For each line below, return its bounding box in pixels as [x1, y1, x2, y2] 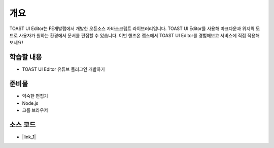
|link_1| [22, 134, 36, 140]
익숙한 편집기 [22, 93, 48, 99]
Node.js [22, 100, 39, 106]
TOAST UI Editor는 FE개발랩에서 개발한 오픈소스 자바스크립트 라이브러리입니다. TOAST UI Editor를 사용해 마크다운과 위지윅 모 [9, 25, 260, 32]
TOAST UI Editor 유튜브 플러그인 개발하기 [22, 66, 105, 72]
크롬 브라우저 [22, 107, 48, 113]
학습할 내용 [9, 53, 42, 62]
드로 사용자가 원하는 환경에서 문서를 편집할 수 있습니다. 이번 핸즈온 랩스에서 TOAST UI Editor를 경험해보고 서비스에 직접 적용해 [9, 32, 260, 38]
